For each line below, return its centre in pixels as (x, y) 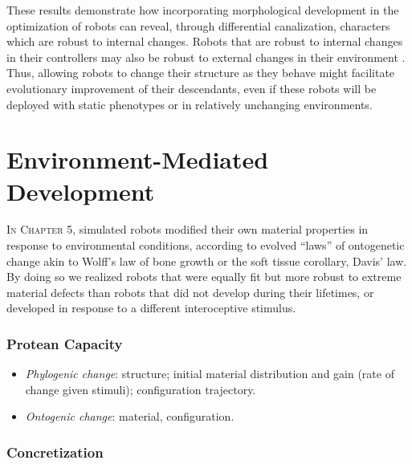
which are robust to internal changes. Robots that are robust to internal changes (205, 41)
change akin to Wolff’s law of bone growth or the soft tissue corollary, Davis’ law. (207, 260)
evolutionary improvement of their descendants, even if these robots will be (192, 88)
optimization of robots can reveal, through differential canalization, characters (198, 25)
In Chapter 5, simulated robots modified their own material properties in (188, 229)
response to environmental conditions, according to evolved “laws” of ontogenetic (206, 245)
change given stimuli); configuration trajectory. (141, 389)
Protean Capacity (65, 343)
